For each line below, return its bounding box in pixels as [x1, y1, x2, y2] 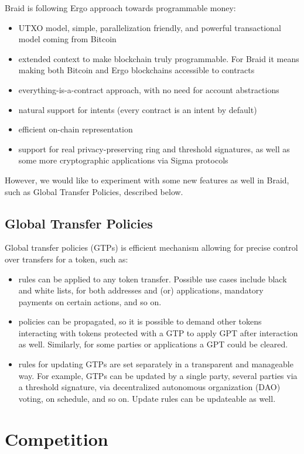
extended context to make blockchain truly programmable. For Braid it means [18, 52, 299, 64]
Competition [5, 426, 108, 450]
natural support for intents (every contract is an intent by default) [18, 103, 257, 115]
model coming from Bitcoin [18, 33, 117, 45]
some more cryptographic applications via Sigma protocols [18, 154, 228, 166]
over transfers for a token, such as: [5, 252, 128, 265]
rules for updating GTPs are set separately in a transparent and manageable [18, 358, 293, 370]
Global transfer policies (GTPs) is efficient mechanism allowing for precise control [5, 241, 298, 254]
